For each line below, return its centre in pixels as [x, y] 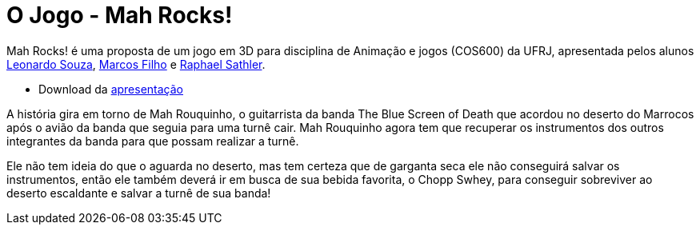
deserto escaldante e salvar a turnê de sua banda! [139, 193]
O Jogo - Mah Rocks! [120, 15]
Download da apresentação [111, 89]
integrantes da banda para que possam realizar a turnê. [153, 141]
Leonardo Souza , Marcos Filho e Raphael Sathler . [136, 64]
